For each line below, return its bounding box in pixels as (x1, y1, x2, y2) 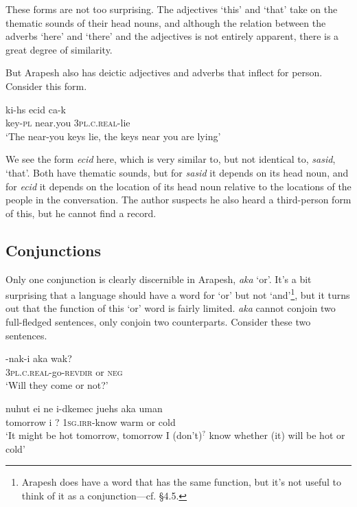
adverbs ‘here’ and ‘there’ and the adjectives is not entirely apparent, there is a (5, 29, 339, 43)
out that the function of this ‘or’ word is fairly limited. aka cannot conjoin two (5, 301, 336, 315)
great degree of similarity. (5, 42, 113, 56)
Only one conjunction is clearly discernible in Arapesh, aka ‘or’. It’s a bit (5, 271, 312, 286)
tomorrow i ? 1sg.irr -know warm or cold (5, 414, 176, 429)
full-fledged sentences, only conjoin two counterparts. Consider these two (5, 314, 311, 328)
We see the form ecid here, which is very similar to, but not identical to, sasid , (5, 152, 336, 166)
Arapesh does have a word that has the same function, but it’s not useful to (21, 475, 342, 489)
